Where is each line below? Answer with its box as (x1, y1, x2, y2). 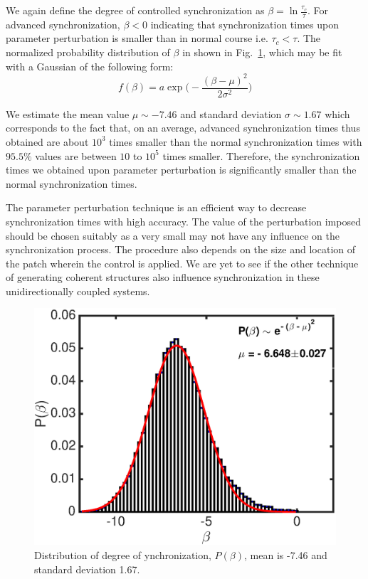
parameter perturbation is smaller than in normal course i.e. (6, 31, 268, 46)
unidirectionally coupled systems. (6, 283, 150, 298)
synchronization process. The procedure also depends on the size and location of (6, 242, 356, 257)
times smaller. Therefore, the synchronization (162, 148, 360, 163)
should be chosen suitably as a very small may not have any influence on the (6, 228, 340, 243)
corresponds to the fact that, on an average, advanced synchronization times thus (6, 120, 360, 135)
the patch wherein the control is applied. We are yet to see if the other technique (6, 255, 359, 270)
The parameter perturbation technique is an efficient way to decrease (6, 200, 307, 215)
